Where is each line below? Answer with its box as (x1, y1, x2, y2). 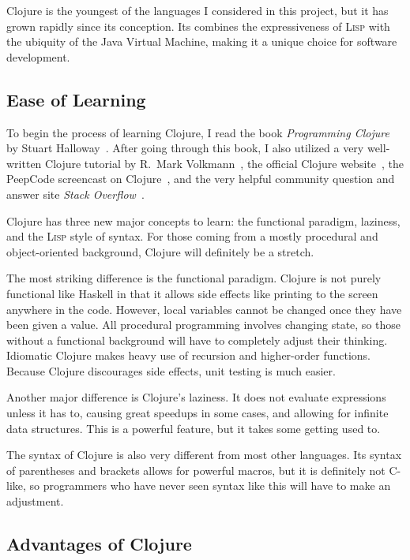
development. (6, 48, 70, 65)
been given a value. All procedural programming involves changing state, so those (6, 316, 401, 333)
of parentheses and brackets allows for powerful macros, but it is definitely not (6, 461, 386, 478)
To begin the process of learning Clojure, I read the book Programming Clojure (6, 124, 389, 140)
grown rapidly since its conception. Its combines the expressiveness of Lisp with (6, 17, 390, 34)
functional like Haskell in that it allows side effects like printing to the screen (6, 285, 378, 301)
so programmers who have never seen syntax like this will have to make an (29, 477, 391, 494)
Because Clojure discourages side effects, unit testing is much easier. (6, 362, 336, 379)
